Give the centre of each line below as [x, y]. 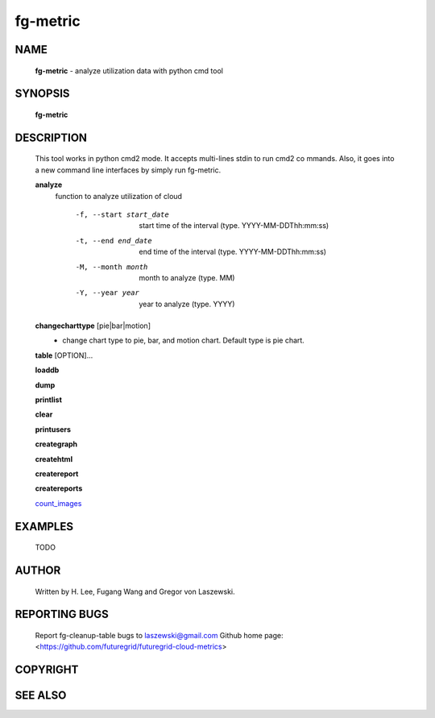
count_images [58, 503]
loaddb [47, 370]
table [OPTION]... [64, 355]
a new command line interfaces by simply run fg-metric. [128, 170]
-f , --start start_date [122, 214]
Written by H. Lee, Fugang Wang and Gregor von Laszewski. [135, 591]
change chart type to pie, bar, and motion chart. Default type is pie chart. [184, 340]
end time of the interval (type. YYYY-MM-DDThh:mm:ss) [232, 252]
